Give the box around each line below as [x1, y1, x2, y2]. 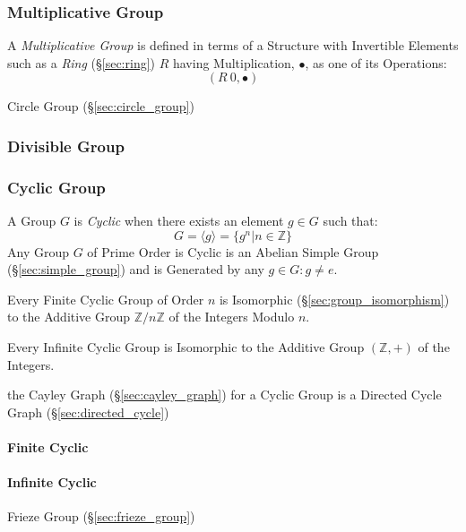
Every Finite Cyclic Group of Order [7, 289, 204, 308]
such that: [323, 211, 378, 230]
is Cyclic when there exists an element [73, 211, 284, 230]
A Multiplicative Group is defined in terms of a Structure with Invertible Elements [7, 36, 459, 55]
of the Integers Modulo [168, 307, 295, 326]
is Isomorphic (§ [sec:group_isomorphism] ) [219, 289, 450, 308]
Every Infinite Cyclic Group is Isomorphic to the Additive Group [7, 338, 365, 356]
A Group [7, 211, 56, 230]
